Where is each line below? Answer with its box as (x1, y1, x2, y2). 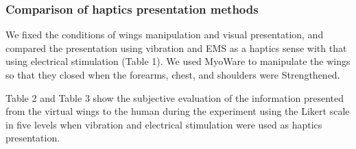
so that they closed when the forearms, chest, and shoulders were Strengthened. (5, 68, 340, 81)
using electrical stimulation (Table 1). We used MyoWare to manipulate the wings (5, 54, 351, 68)
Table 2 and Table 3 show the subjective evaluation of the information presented (5, 90, 344, 105)
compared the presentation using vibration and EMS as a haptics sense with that (5, 40, 347, 55)
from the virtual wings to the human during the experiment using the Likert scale (5, 104, 350, 118)
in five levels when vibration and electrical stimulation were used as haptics (5, 117, 322, 131)
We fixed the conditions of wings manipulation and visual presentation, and (5, 27, 324, 42)
